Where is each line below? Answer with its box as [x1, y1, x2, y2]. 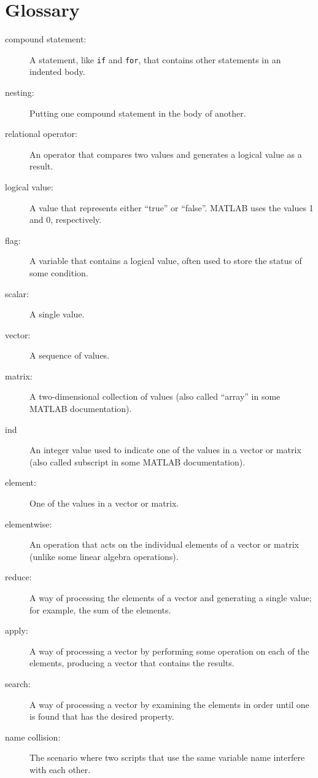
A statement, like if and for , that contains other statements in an [29, 53, 281, 66]
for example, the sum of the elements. [29, 603, 171, 616]
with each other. [29, 763, 91, 776]
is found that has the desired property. [29, 710, 174, 723]
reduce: [5, 570, 32, 583]
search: [5, 677, 31, 690]
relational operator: [5, 127, 77, 140]
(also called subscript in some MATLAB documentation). [29, 455, 246, 468]
